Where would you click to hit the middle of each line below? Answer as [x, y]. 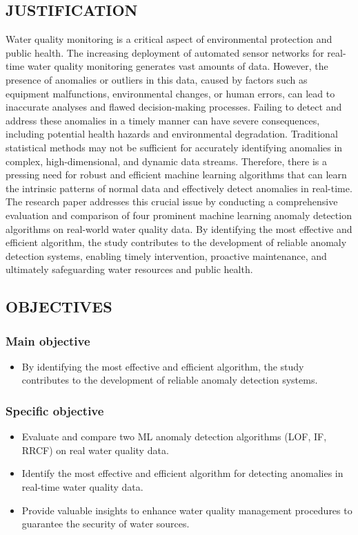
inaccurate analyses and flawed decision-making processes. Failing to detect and [174, 107]
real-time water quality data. [82, 487]
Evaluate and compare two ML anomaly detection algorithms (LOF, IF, [174, 437]
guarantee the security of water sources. [106, 524]
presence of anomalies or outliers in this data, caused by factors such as [157, 79]
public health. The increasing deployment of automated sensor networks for [165, 52]
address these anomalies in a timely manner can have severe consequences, [163, 120]
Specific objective [55, 411]
